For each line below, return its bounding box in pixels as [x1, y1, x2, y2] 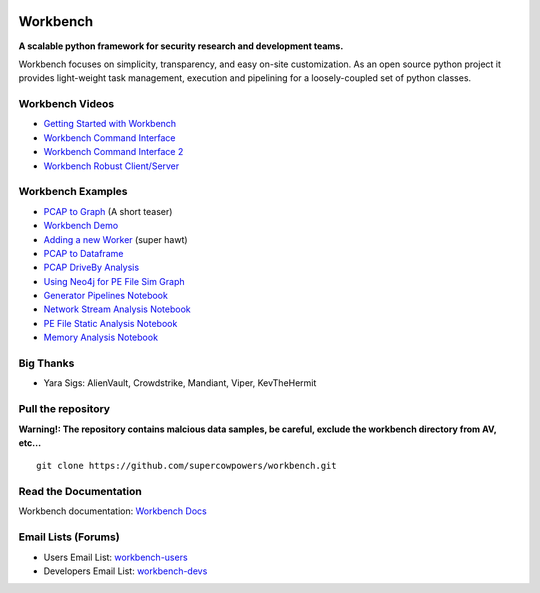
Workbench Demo [43, 220, 119, 232]
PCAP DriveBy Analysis [43, 261, 140, 274]
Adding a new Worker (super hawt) [43, 233, 189, 245]
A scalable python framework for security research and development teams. [18, 40, 344, 52]
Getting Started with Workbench [43, 118, 177, 130]
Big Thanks [18, 356, 75, 370]
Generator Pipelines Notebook [43, 290, 169, 302]
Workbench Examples [18, 185, 129, 199]
